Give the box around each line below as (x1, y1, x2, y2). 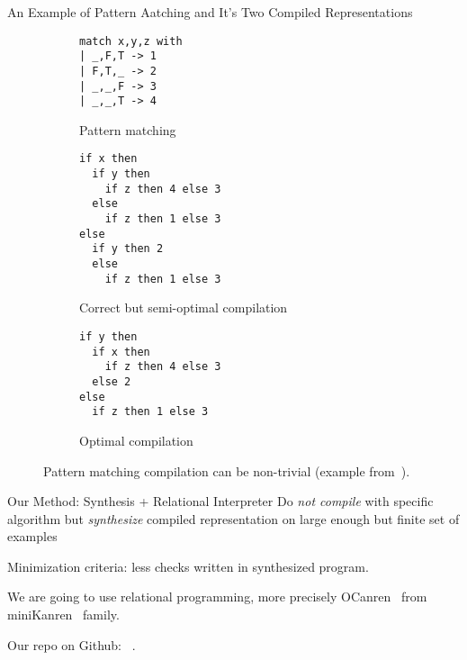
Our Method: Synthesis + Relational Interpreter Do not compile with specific (7, 492, 434, 511)
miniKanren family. (7, 605, 120, 624)
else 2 (92, 375, 131, 388)
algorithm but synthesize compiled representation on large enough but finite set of (7, 509, 460, 528)
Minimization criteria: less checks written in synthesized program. (7, 556, 369, 575)
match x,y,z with (79, 34, 183, 48)
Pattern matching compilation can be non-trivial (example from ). (43, 461, 410, 480)
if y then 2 (92, 242, 164, 256)
